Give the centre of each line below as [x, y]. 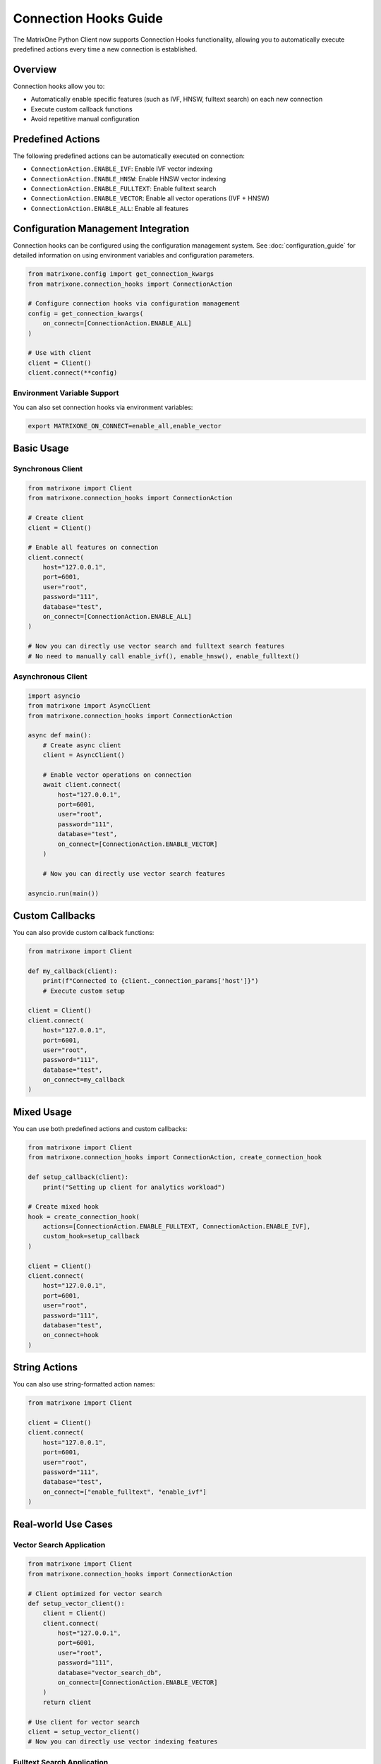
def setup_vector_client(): [76, 1603]
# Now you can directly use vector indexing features [123, 1742]
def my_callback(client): [73, 971]
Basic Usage [41, 448]
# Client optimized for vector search [95, 1594]
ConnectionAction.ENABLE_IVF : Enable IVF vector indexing [122, 169]
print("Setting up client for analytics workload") [134, 1187]
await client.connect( [82, 785]
